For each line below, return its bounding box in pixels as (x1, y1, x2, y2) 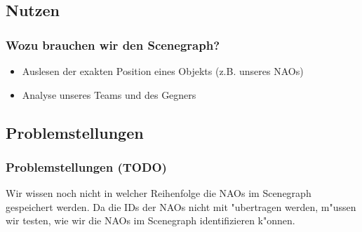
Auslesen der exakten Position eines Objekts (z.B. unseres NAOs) (22, 64, 304, 78)
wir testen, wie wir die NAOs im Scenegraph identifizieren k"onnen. (6, 213, 295, 228)
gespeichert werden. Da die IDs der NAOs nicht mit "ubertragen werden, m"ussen (6, 199, 356, 214)
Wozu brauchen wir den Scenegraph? (6, 36, 220, 53)
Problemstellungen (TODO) (6, 158, 167, 175)
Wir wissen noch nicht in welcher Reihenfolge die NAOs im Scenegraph (6, 186, 311, 200)
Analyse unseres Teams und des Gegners (22, 87, 196, 102)
